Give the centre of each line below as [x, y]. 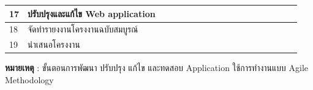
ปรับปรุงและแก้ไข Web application [92, 13]
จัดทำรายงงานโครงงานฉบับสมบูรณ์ [83, 29]
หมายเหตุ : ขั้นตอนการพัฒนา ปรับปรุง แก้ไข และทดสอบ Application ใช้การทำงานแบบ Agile [157, 68]
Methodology [29, 79]
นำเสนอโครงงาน [54, 44]
